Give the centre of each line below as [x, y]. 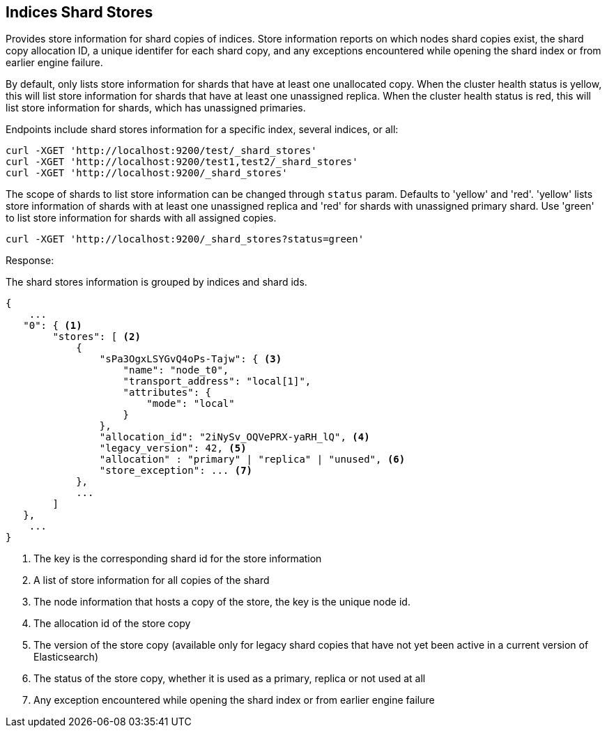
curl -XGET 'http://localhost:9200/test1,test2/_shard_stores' [182, 162]
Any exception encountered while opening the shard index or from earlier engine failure [234, 700]
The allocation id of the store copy [112, 624]
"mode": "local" [191, 404]
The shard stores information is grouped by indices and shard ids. [156, 282]
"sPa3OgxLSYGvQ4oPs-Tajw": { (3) [191, 359]
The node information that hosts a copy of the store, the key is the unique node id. [222, 602]
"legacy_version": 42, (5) [173, 448]
